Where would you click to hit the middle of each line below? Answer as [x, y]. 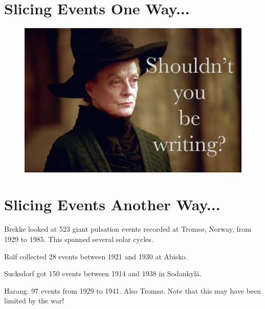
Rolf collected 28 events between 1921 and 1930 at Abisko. [96, 256]
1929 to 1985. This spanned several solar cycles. [79, 239]
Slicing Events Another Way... [112, 204]
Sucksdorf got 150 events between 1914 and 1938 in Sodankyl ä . [103, 273]
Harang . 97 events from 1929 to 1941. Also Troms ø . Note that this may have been [133, 290]
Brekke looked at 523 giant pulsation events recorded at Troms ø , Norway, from [128, 229]
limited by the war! [34, 301]
